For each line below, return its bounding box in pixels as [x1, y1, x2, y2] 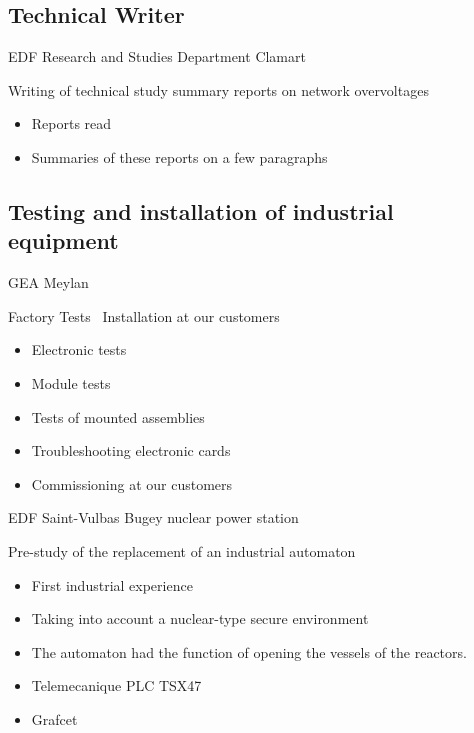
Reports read [31, 113, 112, 134]
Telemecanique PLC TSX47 [31, 675, 202, 696]
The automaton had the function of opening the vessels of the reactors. [31, 641, 467, 662]
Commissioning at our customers [31, 473, 233, 494]
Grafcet [31, 708, 78, 729]
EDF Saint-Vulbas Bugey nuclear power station [8, 507, 299, 528]
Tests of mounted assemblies [31, 406, 205, 427]
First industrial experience [31, 574, 193, 595]
